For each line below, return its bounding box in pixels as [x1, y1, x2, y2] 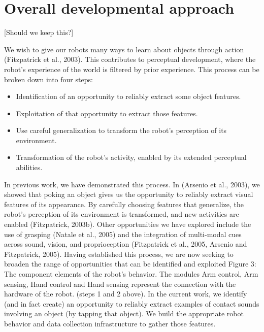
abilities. [16, 162, 43, 173]
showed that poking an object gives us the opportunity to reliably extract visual [4, 189, 253, 200]
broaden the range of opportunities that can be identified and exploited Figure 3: [4, 258, 256, 269]
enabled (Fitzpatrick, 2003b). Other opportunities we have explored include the [4, 219, 251, 229]
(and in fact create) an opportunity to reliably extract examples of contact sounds [4, 298, 259, 309]
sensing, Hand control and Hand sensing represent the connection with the [4, 278, 236, 289]
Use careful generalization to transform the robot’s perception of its [16, 125, 227, 136]
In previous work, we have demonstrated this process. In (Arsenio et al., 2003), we [4, 179, 260, 189]
